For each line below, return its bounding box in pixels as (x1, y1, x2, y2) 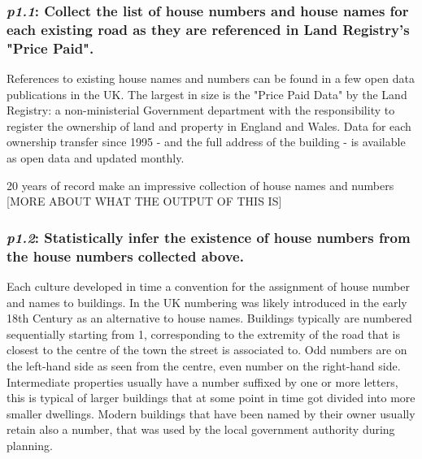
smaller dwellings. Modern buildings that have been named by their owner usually (7, 405, 415, 422)
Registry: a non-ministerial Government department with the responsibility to (7, 102, 395, 119)
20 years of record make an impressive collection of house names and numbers (7, 176, 394, 193)
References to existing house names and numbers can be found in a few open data (7, 70, 415, 87)
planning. (7, 436, 53, 453)
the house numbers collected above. (7, 245, 244, 266)
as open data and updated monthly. (7, 149, 185, 167)
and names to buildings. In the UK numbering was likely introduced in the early (7, 293, 407, 310)
